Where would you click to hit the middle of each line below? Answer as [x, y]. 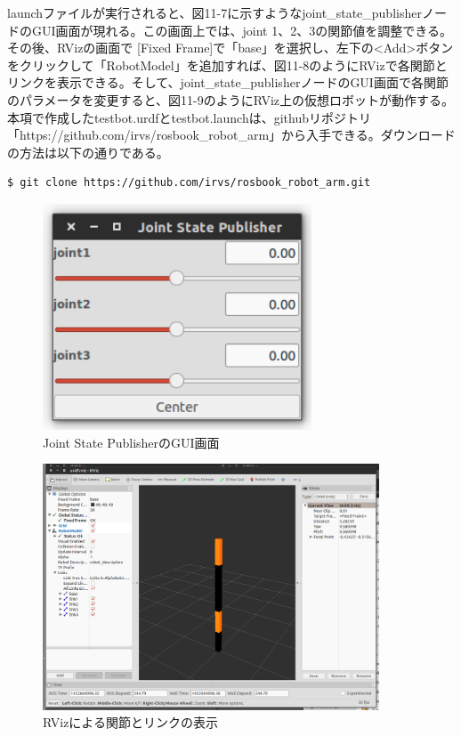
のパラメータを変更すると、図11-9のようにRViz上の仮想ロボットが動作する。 [231, 99]
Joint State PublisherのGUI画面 [131, 442]
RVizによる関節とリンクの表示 [130, 722]
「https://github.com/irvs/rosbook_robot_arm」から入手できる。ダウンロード [231, 135]
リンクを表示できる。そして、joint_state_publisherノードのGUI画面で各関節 [228, 82]
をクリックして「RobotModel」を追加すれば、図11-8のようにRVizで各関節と [227, 65]
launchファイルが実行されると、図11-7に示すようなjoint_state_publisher [214, 12]
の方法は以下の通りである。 [88, 152]
